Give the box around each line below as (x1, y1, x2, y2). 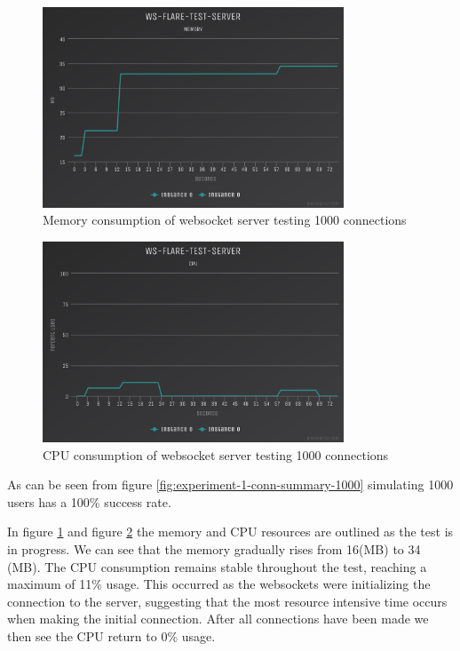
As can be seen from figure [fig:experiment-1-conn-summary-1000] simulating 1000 (7, 475, 454, 494)
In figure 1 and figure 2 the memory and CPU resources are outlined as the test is (7, 522, 454, 541)
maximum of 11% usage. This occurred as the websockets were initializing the (7, 575, 431, 593)
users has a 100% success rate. (7, 492, 171, 511)
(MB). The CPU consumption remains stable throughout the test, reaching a (7, 557, 427, 576)
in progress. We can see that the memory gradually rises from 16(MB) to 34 (7, 539, 421, 558)
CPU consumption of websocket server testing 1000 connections (43, 445, 389, 464)
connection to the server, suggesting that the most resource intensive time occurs (7, 591, 448, 610)
